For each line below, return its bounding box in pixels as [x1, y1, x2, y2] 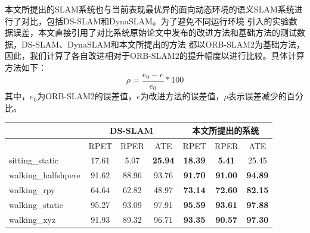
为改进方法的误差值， [140, 90, 224, 102]
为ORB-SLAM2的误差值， [37, 90, 137, 102]
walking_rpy [9, 184, 55, 196]
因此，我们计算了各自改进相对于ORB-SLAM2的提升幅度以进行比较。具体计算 [5, 49, 305, 62]
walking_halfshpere [9, 169, 80, 181]
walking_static [9, 198, 63, 210]
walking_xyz [9, 213, 56, 225]
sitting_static [9, 154, 58, 166]
